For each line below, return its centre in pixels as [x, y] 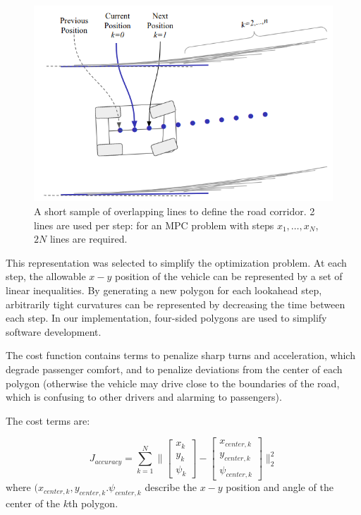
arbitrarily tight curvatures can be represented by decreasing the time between [176, 304]
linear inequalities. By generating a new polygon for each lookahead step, [164, 290]
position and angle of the [280, 487]
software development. [54, 331]
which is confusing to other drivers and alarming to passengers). [144, 397]
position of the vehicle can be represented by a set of [228, 276]
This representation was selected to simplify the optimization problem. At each [176, 262]
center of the [33, 503]
